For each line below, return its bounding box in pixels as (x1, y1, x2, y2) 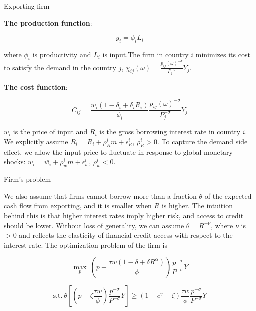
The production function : (4, 17, 92, 28)
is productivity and (32, 49, 91, 59)
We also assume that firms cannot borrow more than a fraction (4, 190, 197, 201)
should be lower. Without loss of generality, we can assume (4, 220, 184, 230)
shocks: (4, 156, 26, 167)
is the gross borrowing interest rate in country (99, 126, 241, 137)
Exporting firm (4, 1, 50, 11)
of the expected (204, 190, 252, 201)
